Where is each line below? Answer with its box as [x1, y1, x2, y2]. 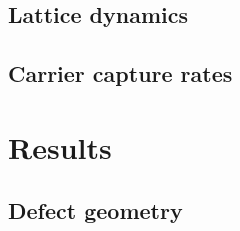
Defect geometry [8, 195, 183, 226]
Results [8, 126, 112, 167]
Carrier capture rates [8, 58, 233, 89]
